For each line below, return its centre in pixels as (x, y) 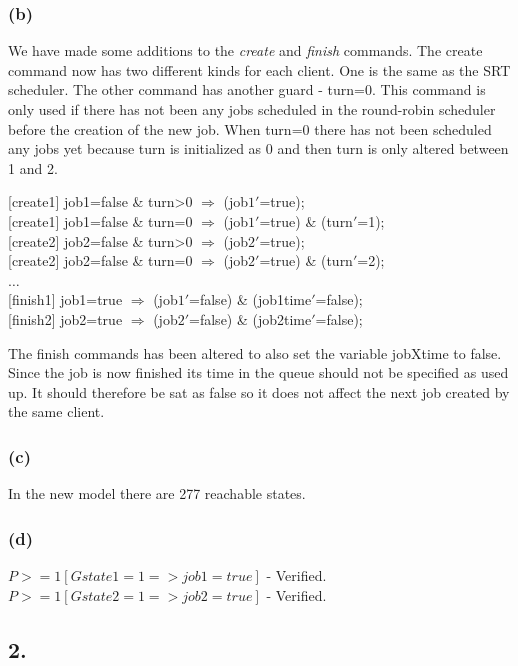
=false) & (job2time (250, 318)
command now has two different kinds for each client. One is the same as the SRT (259, 69)
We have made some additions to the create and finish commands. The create (245, 50)
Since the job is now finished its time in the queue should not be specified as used (258, 372)
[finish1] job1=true (65, 299)
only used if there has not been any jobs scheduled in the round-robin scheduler (252, 109)
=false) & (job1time (250, 299)
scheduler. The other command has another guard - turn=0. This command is (247, 89)
